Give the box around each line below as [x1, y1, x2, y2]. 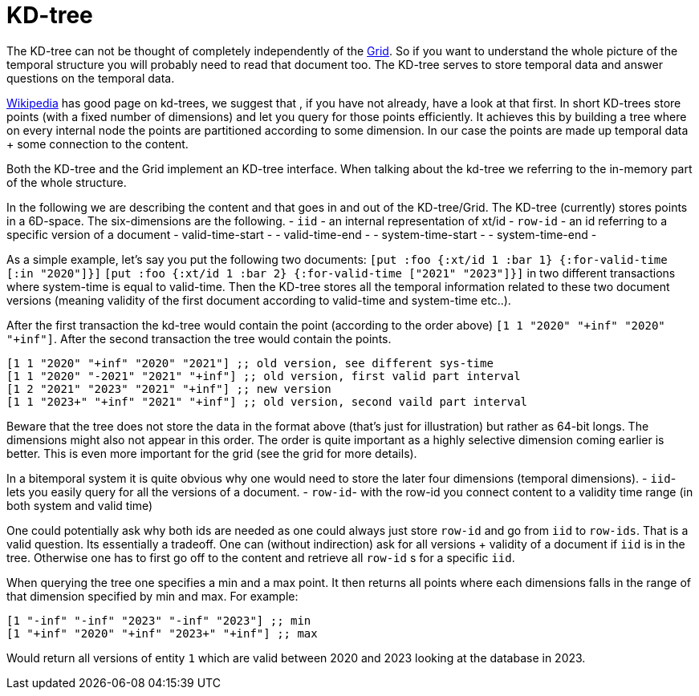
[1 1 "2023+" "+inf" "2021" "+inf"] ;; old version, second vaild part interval [6, 395, 528, 408]
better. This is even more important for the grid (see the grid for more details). [6, 446, 417, 460]
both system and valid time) [6, 498, 153, 512]
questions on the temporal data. [6, 71, 175, 85]
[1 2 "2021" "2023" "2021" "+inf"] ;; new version [6, 382, 331, 395]
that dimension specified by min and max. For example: [6, 589, 299, 603]
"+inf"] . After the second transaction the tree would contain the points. [6, 331, 392, 346]
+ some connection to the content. [6, 136, 189, 151]
